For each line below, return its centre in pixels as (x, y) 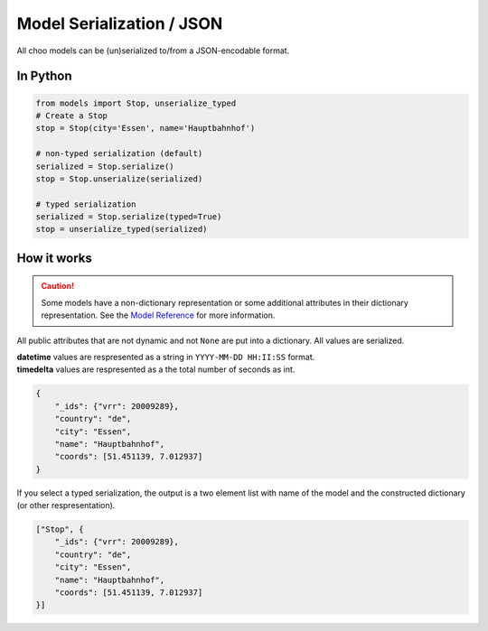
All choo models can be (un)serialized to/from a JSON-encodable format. (153, 51)
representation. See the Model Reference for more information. (158, 315)
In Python (44, 76)
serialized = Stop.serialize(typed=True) (129, 217)
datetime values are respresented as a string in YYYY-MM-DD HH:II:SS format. (166, 357)
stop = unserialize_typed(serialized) (122, 229)
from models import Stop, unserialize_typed (136, 103)
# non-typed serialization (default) (119, 154)
